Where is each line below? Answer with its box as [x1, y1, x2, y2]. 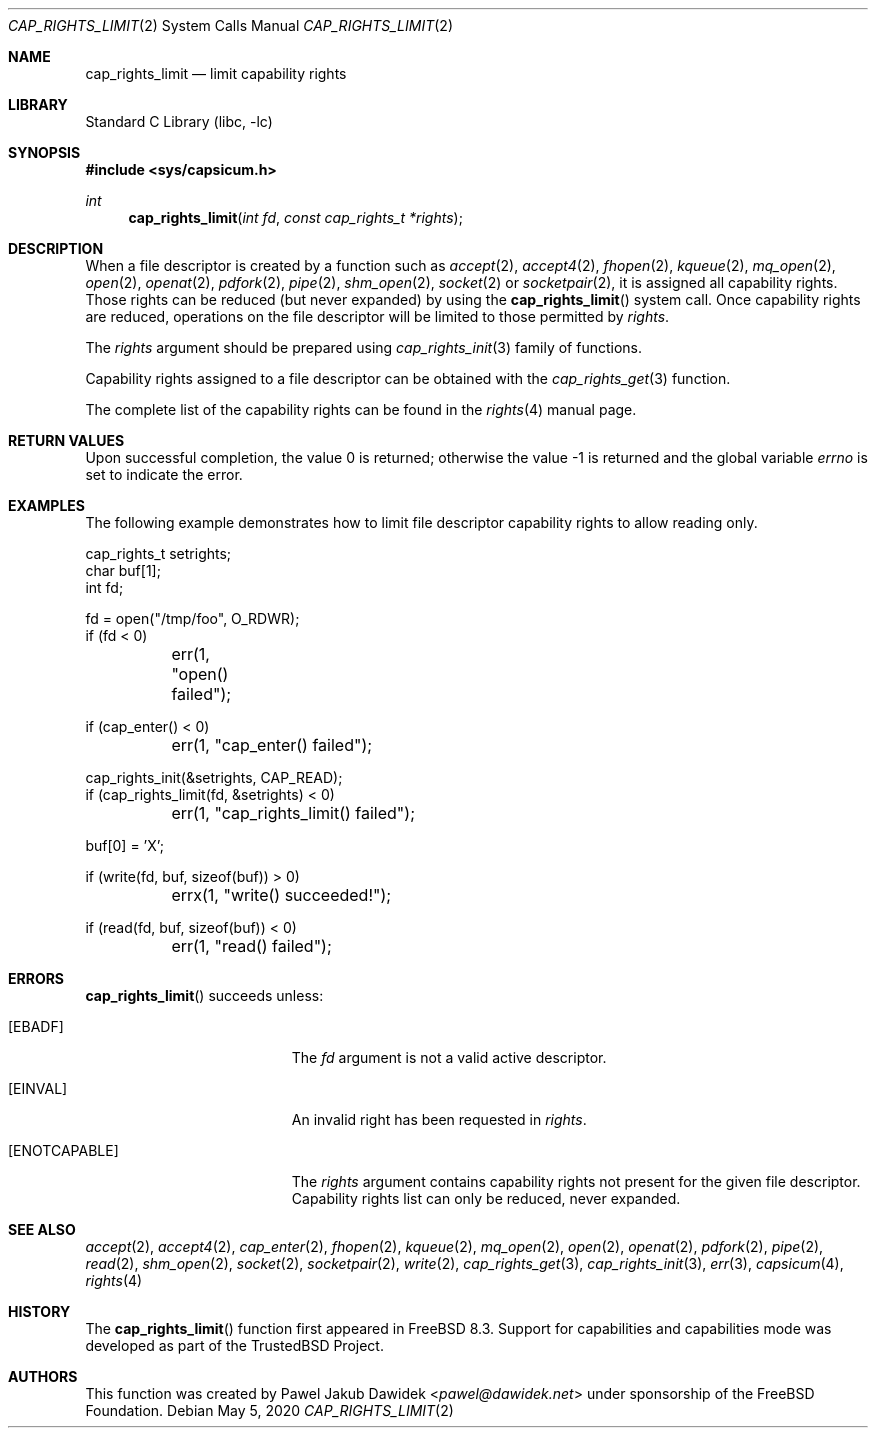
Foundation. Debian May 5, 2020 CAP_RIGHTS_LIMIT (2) [85, 1402, 454, 1419]
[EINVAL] [8, 1080, 68, 1097]
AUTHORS [8, 1368, 78, 1385]
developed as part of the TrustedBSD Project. [85, 1337, 384, 1354]
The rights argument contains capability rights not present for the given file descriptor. [291, 1173, 861, 1190]
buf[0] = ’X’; [85, 837, 164, 854]
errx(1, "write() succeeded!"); [171, 885, 392, 905]
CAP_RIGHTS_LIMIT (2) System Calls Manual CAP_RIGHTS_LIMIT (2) [8, 17, 454, 34]
